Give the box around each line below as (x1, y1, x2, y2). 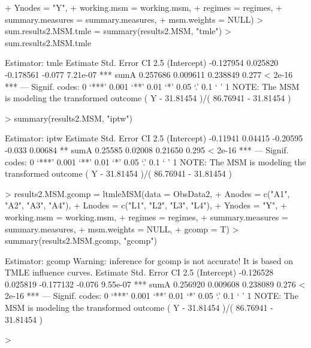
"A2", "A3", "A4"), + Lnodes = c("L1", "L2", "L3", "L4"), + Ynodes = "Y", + (5, 199, 287, 211)
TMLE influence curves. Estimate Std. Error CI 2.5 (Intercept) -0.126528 (5, 266, 274, 279)
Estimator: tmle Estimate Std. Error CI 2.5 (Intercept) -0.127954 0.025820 (5, 56, 279, 69)
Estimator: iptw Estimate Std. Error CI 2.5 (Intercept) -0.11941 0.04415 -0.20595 (5, 132, 303, 144)
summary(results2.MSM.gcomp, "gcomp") (5, 234, 157, 247)
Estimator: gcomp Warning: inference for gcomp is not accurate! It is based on (5, 254, 293, 267)
